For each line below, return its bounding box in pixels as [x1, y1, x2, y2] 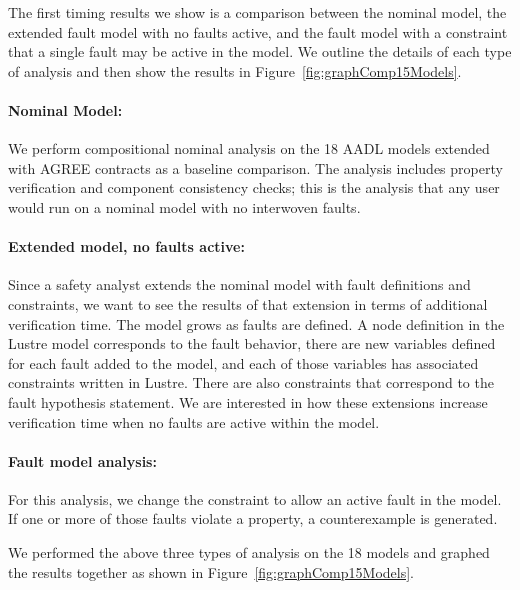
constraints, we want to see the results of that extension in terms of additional [8, 293, 488, 314]
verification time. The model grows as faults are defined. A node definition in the [8, 313, 505, 334]
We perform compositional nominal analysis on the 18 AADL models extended [8, 138, 490, 159]
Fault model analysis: [8, 450, 157, 471]
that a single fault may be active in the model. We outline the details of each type [8, 41, 512, 62]
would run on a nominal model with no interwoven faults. [8, 196, 361, 217]
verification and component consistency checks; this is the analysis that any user [8, 177, 500, 198]
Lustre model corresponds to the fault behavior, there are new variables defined [8, 333, 496, 354]
